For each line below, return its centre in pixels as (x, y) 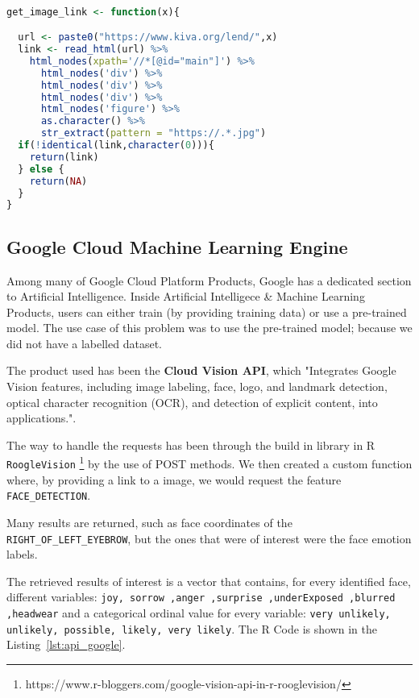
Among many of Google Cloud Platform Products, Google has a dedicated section (209, 280)
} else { (41, 169)
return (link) (64, 157)
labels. (22, 554)
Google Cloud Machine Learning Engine (177, 246)
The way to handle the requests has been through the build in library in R (191, 445)
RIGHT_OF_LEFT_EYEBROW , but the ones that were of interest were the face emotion (209, 538)
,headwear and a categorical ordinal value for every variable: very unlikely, (199, 613)
